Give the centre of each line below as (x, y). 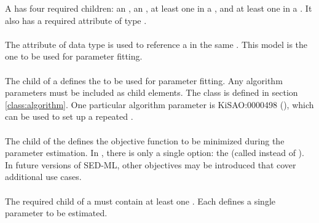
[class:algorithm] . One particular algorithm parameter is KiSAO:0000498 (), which (159, 104)
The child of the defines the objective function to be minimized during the (145, 140)
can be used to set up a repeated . (69, 116)
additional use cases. (43, 177)
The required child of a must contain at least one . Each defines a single (140, 201)
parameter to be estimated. (56, 213)
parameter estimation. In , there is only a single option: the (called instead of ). (155, 153)
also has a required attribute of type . (76, 20)
